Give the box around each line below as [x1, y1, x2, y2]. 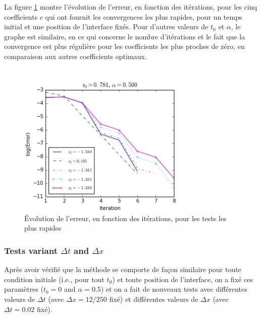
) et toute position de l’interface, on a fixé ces [112, 274, 253, 284]
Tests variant [4, 244, 58, 256]
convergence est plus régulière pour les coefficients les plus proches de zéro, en [4, 41, 245, 51]
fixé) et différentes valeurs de [109, 294, 198, 304]
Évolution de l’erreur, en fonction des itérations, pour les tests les [24, 213, 227, 223]
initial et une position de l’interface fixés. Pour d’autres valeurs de [4, 21, 208, 32]
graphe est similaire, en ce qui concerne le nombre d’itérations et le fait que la [4, 31, 245, 41]
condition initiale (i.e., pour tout [4, 274, 105, 284]
